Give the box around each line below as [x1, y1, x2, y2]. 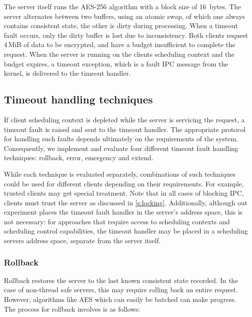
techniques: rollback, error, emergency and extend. [4, 152, 154, 163]
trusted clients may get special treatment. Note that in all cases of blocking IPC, [4, 188, 244, 198]
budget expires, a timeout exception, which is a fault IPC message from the [4, 58, 228, 68]
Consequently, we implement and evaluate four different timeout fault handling [4, 143, 238, 153]
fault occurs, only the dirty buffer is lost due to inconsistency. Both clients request [4, 30, 248, 40]
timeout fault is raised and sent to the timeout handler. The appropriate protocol [4, 124, 246, 134]
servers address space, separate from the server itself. [4, 235, 161, 246]
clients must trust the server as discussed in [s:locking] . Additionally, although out [4, 197, 248, 207]
